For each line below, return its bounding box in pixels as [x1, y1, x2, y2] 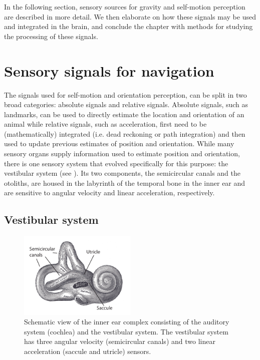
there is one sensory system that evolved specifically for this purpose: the [4, 158, 228, 168]
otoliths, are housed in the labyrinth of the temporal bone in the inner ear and [4, 177, 245, 188]
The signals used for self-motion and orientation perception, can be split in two [4, 89, 247, 100]
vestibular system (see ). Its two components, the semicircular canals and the [4, 168, 240, 178]
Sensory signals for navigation [4, 60, 214, 81]
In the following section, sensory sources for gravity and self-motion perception [4, 2, 245, 12]
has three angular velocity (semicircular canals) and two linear [24, 336, 215, 346]
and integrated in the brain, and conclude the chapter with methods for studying [4, 21, 253, 32]
